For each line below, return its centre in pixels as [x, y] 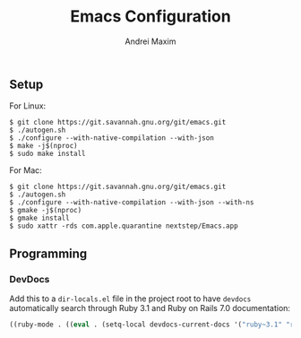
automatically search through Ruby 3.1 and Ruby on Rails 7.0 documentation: [150, 308]
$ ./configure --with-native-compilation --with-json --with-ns [132, 203]
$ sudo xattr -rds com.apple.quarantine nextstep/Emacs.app [124, 226]
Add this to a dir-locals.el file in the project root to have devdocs [130, 299]
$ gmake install [39, 218]
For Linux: [28, 106]
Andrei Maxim [150, 41]
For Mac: [26, 170]
